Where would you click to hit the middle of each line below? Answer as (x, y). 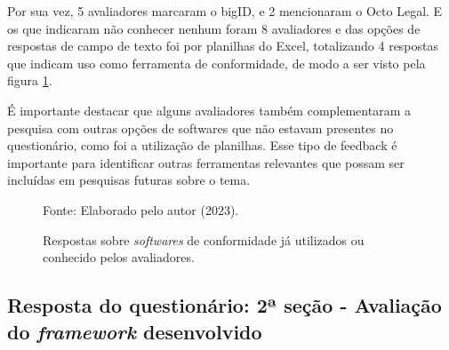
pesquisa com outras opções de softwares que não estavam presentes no (200, 127)
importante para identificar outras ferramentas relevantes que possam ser (206, 162)
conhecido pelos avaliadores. (119, 257)
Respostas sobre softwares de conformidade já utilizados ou (204, 239)
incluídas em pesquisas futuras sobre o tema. (129, 180)
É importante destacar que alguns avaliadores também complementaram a (209, 110)
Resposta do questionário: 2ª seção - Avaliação (224, 305)
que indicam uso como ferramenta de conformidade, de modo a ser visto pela (216, 63)
